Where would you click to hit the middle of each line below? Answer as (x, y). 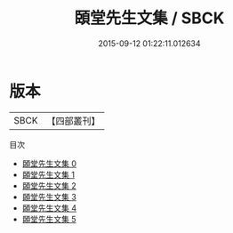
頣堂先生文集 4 (49, 208)
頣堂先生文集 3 (49, 197)
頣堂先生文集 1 (48, 174)
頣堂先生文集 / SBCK (149, 18)
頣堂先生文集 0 (49, 163)
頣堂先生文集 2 (49, 185)
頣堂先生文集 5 (49, 219)
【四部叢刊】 (73, 121)
